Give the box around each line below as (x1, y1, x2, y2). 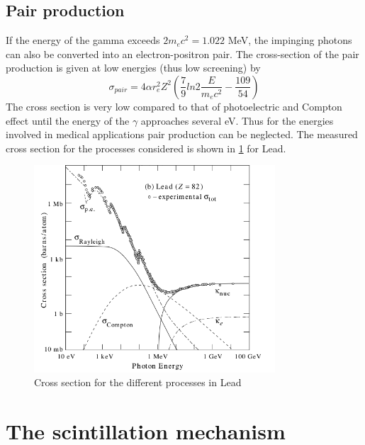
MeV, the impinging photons (228, 33, 352, 47)
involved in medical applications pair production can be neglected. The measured (6, 127, 358, 142)
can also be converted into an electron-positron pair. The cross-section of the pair (6, 46, 359, 61)
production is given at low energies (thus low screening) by (6, 60, 261, 75)
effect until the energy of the (6, 113, 130, 128)
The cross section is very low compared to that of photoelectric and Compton (6, 98, 342, 113)
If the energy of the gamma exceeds (6, 33, 160, 47)
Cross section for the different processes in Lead (34, 375, 242, 390)
